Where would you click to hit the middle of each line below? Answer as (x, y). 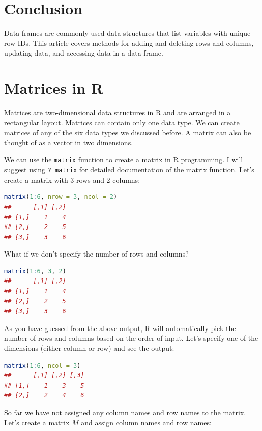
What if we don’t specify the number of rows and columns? (96, 254)
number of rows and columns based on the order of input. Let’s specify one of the (131, 338)
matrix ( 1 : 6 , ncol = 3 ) (42, 365)
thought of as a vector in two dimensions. (69, 142)
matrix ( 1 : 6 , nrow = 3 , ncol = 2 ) (61, 197)
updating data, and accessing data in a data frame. (84, 53)
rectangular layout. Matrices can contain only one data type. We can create (122, 122)
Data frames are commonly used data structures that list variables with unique (127, 33)
